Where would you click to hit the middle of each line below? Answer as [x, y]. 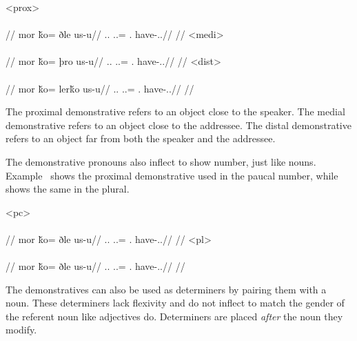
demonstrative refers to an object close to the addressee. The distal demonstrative [178, 125]
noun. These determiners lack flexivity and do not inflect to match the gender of [175, 303]
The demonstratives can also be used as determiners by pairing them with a [166, 289]
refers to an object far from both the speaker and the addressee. [141, 138]
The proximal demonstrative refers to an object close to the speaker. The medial [175, 111]
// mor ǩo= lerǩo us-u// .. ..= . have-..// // [100, 88]
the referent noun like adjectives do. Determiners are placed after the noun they [174, 316]
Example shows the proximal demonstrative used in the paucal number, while [172, 175]
